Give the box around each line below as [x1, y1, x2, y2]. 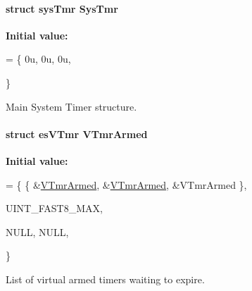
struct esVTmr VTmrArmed [6, 126, 148, 141]
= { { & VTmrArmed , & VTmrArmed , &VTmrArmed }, [6, 177, 247, 192]
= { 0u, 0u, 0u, [6, 51, 71, 66]
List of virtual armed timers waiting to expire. [6, 271, 205, 286]
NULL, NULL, [6, 224, 69, 239]
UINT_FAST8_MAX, [6, 201, 103, 216]
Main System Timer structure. [6, 99, 137, 113]
